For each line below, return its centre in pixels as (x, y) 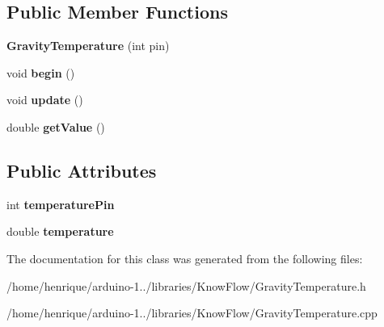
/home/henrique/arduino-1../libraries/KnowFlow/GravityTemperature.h (186, 285)
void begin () (41, 72)
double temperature (60, 231)
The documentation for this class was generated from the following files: (185, 258)
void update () (45, 100)
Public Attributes (82, 170)
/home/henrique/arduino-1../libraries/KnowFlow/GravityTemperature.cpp (192, 313)
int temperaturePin (61, 204)
